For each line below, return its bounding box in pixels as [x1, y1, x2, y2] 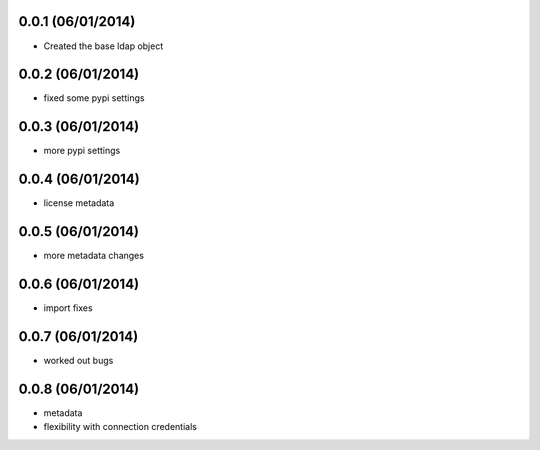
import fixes [43, 302, 94, 314]
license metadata [43, 197, 115, 209]
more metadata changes [43, 250, 145, 262]
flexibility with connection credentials [43, 421, 197, 433]
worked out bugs [43, 354, 114, 366]
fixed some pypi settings [43, 92, 145, 104]
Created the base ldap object [43, 40, 164, 52]
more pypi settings [43, 145, 121, 157]
